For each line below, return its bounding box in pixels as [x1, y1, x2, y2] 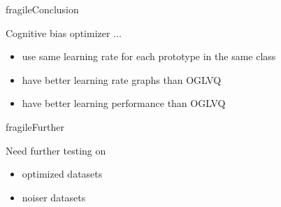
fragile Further [6, 119, 64, 134]
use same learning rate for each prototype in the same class [22, 49, 276, 64]
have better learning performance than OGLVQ [22, 96, 226, 110]
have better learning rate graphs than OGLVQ [22, 72, 222, 87]
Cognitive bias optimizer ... [6, 25, 122, 40]
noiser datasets [22, 190, 86, 204]
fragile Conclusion [6, 2, 79, 16]
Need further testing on [6, 143, 106, 157]
